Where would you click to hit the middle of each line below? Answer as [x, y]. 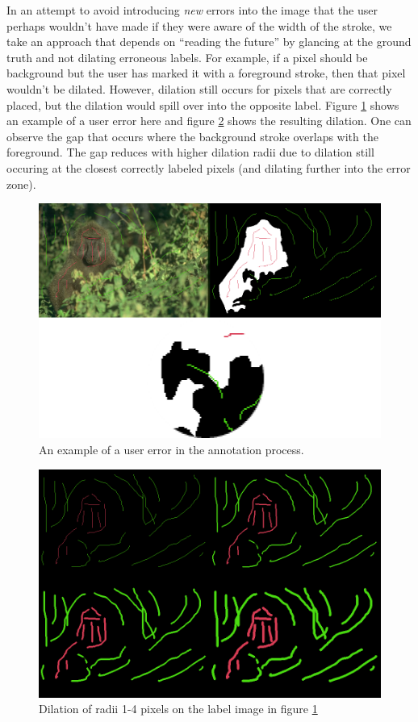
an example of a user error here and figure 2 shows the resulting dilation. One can [209, 121]
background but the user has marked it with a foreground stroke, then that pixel [206, 73]
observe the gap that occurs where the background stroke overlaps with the [192, 136]
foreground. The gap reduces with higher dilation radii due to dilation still [190, 152]
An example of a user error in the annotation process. [171, 450]
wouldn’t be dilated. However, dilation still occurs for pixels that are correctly [199, 88]
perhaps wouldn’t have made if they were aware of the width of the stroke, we [199, 25]
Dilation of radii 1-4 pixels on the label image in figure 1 [178, 709]
